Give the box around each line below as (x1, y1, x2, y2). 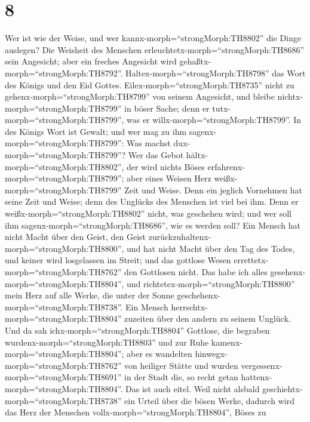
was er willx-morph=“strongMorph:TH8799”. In (127, 113, 302, 126)
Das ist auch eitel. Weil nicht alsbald (125, 382, 260, 395)
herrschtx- (171, 300, 208, 313)
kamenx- (211, 335, 243, 348)
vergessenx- (241, 359, 283, 371)
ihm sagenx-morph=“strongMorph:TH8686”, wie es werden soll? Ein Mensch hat (5, 218, 301, 231)
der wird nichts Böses (127, 160, 205, 173)
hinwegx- (195, 347, 228, 360)
